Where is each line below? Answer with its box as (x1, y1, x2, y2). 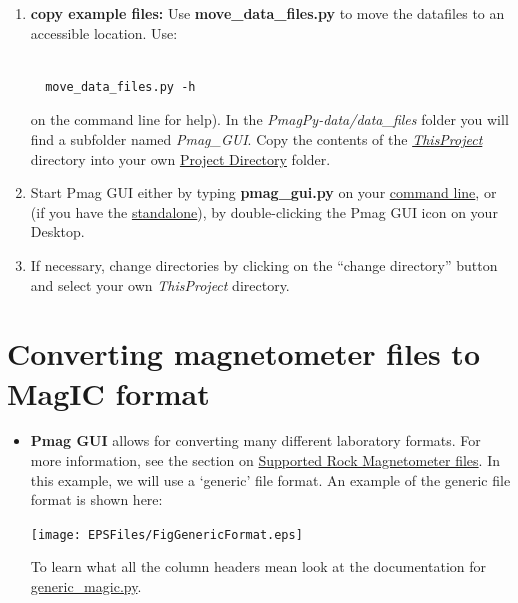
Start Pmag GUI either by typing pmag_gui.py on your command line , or (30, 182, 497, 203)
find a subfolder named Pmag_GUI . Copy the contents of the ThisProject (30, 128, 483, 149)
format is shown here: (30, 489, 163, 510)
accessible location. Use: (30, 22, 178, 43)
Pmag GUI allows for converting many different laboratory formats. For (30, 430, 481, 451)
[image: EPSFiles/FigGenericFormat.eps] (30, 527, 303, 542)
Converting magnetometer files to (7, 333, 480, 374)
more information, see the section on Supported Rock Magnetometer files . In (30, 450, 501, 471)
